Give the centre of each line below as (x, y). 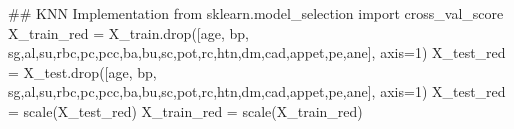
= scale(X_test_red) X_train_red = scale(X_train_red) (185, 110)
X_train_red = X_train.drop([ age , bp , (128, 32)
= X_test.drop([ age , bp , (82, 71)
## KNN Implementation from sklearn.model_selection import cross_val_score (256, 13)
